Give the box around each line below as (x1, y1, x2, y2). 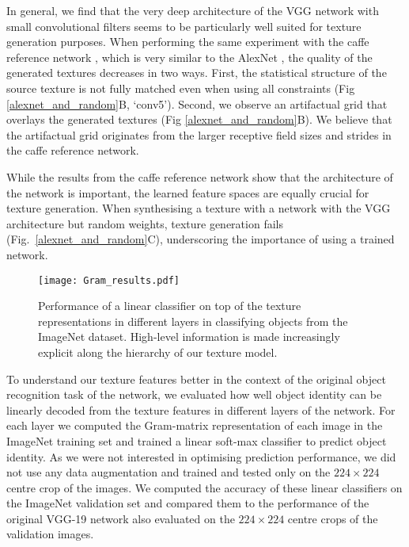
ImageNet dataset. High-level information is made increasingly (38, 328, 340, 345)
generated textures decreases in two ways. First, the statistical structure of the (6, 64, 387, 81)
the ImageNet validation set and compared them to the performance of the (6, 495, 369, 511)
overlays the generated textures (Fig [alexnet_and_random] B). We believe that (6, 111, 392, 128)
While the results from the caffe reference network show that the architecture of (6, 168, 393, 185)
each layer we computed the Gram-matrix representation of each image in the (6, 417, 383, 434)
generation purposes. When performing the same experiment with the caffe (6, 33, 369, 50)
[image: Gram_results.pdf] (38, 274, 180, 286)
